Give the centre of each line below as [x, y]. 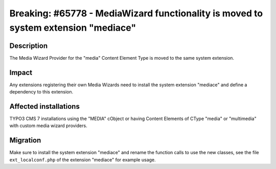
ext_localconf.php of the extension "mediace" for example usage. [83, 160]
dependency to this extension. [41, 92]
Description [29, 46]
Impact [21, 72]
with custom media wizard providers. [48, 126]
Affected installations [45, 106]
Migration [25, 140]
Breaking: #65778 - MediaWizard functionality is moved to [136, 13]
